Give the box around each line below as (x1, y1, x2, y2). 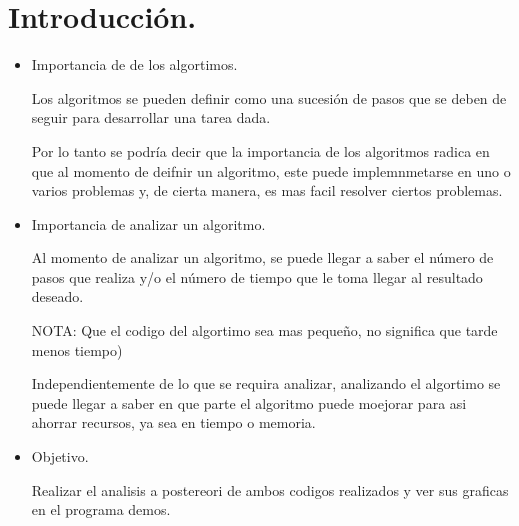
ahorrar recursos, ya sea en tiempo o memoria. (31, 412, 316, 433)
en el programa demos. (31, 499, 171, 520)
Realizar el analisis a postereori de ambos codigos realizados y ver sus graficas (31, 479, 509, 500)
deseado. (31, 286, 84, 307)
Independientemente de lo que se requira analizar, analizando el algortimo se (31, 373, 501, 394)
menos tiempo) (31, 339, 123, 360)
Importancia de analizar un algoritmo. (31, 213, 266, 234)
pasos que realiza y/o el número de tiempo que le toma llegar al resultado (31, 266, 483, 287)
